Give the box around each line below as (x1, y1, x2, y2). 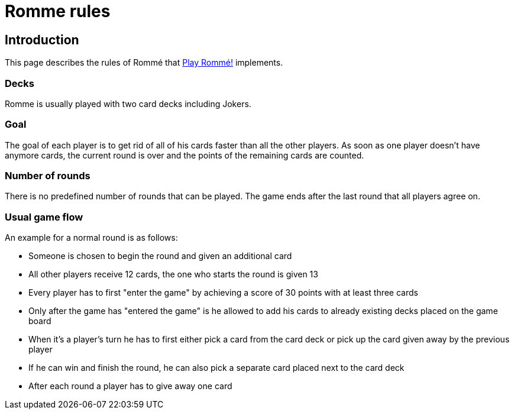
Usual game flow (5, 211, 83, 223)
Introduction (5, 32, 79, 47)
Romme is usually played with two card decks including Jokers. (5, 98, 251, 109)
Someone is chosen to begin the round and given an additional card (28, 251, 292, 261)
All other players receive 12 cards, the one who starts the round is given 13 (28, 269, 318, 280)
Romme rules (5, 1, 111, 21)
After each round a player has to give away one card (28, 381, 232, 392)
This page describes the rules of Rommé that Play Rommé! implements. (5, 57, 283, 68)
